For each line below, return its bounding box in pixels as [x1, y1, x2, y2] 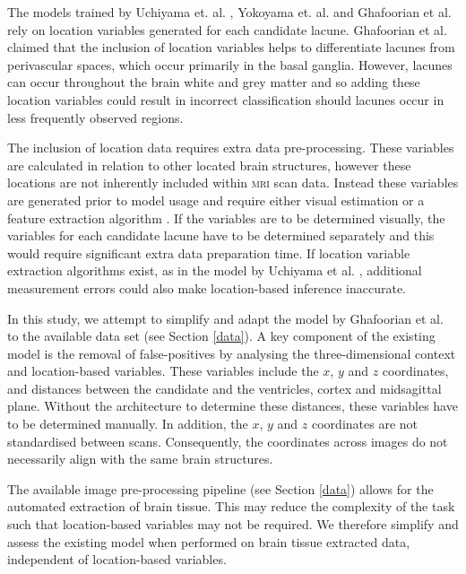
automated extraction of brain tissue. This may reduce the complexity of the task [7, 497, 455, 516]
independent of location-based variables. [7, 550, 227, 569]
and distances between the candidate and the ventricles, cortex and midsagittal [7, 378, 442, 397]
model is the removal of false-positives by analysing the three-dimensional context [7, 344, 456, 362]
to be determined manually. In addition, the [7, 414, 248, 433]
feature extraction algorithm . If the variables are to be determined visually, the [7, 208, 445, 227]
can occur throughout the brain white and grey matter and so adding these [7, 73, 420, 91]
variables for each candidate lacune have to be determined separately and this [7, 226, 435, 245]
